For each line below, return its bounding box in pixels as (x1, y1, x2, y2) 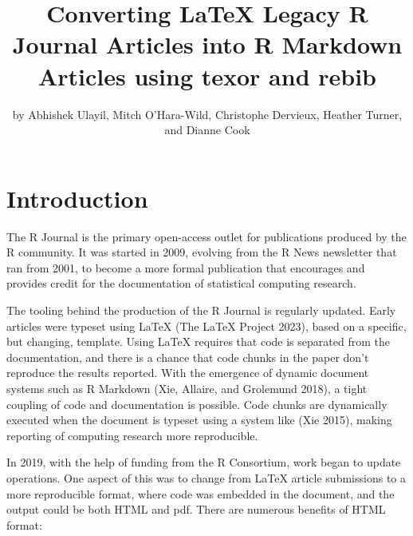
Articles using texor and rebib (37, 59, 376, 92)
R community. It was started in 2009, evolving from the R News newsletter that (6, 244, 397, 260)
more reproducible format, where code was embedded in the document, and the (6, 485, 395, 502)
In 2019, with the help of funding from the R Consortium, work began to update (6, 454, 401, 470)
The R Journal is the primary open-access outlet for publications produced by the (6, 228, 407, 244)
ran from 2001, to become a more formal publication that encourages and (6, 259, 365, 276)
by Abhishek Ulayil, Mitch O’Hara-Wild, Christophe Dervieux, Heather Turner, (12, 105, 403, 122)
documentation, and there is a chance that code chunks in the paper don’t (6, 348, 369, 365)
